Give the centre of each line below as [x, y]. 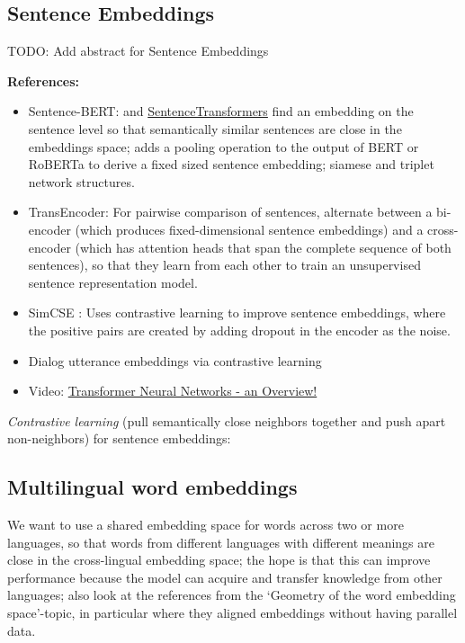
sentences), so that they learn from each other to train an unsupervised [224, 265]
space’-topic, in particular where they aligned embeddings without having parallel [232, 613]
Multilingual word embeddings [152, 487]
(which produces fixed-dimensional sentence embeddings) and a [249, 229]
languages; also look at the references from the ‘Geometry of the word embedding [232, 595]
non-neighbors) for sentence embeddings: [119, 438]
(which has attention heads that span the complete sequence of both [263, 247]
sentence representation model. [113, 282]
